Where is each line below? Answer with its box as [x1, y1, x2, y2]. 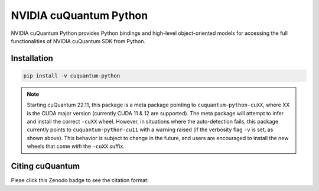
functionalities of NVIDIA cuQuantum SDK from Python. [11, 37, 146, 44]
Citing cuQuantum [11, 161, 80, 171]
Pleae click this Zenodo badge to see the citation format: [11, 177, 149, 184]
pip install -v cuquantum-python [23, 72, 121, 79]
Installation [11, 53, 53, 63]
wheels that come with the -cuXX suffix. [27, 143, 125, 150]
